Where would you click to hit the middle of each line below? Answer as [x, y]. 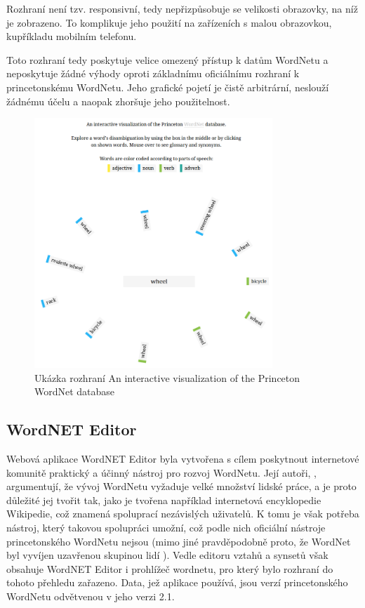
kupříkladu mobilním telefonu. [72, 36]
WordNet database [75, 391]
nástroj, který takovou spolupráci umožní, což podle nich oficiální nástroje [166, 527]
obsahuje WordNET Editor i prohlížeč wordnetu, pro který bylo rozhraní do [170, 568]
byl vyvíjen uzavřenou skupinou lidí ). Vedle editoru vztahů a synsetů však [167, 555]
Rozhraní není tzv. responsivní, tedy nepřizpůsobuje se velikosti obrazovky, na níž [182, 8]
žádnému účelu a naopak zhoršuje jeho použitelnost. [118, 101]
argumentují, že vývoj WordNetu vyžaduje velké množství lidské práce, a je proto [181, 486]
